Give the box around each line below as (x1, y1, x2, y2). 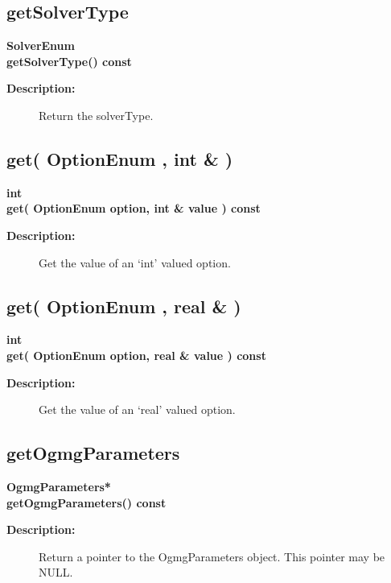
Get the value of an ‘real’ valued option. (39, 401, 236, 418)
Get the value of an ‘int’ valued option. (39, 254, 231, 271)
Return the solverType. (39, 106, 154, 123)
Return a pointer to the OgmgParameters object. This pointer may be (39, 548, 385, 564)
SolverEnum (6, 37, 75, 54)
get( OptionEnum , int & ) (6, 146, 233, 171)
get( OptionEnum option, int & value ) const (6, 200, 261, 217)
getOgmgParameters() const (6, 494, 167, 511)
